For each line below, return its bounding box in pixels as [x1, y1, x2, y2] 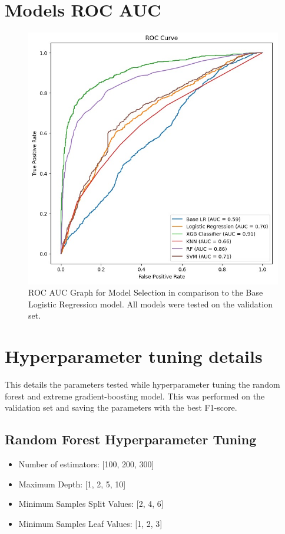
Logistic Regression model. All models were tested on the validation [28, 297, 273, 310]
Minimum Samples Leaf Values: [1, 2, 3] [18, 517, 163, 529]
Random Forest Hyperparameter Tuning [5, 430, 257, 448]
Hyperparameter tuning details [5, 344, 263, 368]
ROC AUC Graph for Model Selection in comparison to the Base [28, 286, 263, 299]
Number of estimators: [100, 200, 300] [18, 458, 154, 470]
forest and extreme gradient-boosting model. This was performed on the [5, 389, 265, 402]
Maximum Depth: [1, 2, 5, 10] [18, 477, 126, 490]
